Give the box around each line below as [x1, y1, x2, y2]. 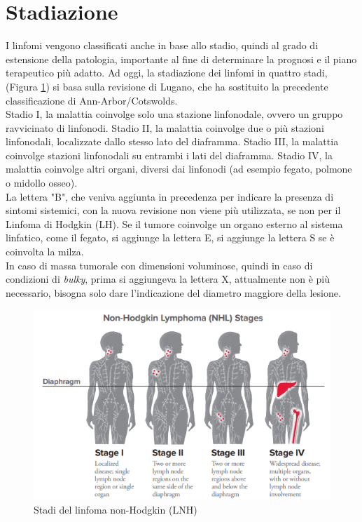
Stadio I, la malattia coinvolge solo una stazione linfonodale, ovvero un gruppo [6, 107, 343, 121]
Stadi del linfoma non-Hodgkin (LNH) [34, 502, 197, 516]
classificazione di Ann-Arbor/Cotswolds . [6, 93, 178, 107]
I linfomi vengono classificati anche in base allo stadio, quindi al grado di [6, 38, 319, 53]
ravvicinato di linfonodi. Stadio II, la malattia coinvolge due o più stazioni [6, 120, 324, 135]
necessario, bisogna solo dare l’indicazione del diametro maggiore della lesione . [6, 285, 341, 300]
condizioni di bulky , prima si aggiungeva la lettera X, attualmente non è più [6, 272, 330, 286]
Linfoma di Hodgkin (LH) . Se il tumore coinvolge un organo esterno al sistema [6, 216, 343, 231]
